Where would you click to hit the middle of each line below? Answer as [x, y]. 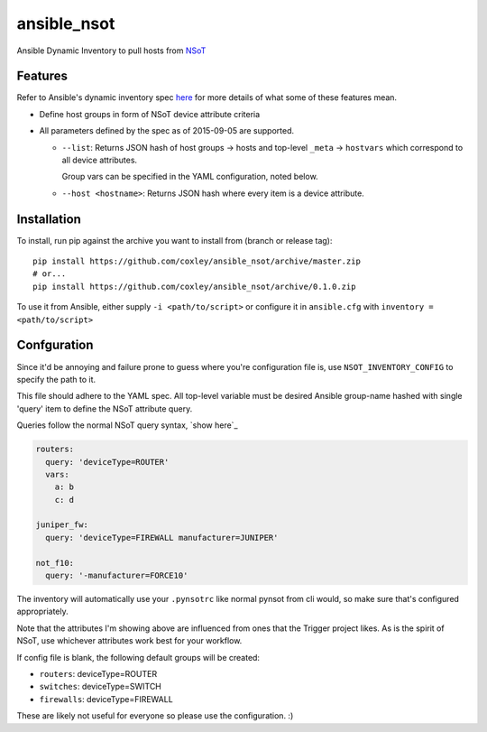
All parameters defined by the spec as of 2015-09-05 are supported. [167, 131]
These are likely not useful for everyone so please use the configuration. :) [155, 716]
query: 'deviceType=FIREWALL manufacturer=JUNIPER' [162, 537]
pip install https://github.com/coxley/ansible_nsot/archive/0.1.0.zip [194, 286]
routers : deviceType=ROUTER [98, 673]
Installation [49, 219]
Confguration [55, 345]
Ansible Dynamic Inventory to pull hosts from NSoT [111, 51]
